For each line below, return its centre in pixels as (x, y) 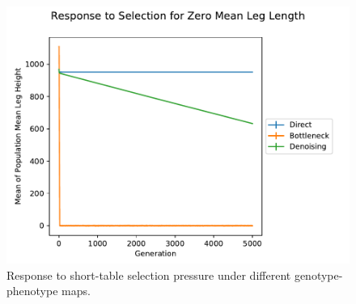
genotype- (318, 274)
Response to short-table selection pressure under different (149, 274)
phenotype (32, 291)
